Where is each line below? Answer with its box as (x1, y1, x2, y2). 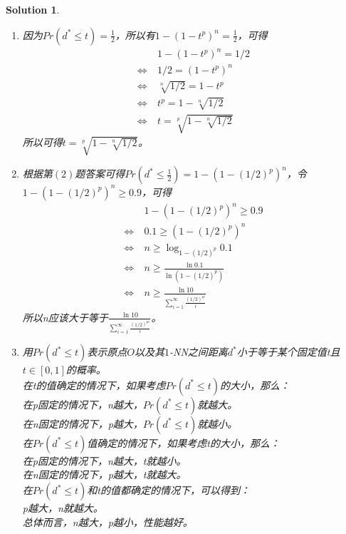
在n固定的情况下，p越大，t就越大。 (22, 467, 187, 482)
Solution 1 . (6, 2, 60, 16)
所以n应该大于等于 (22, 309, 108, 324)
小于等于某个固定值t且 (236, 344, 340, 359)
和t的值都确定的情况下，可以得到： (87, 483, 250, 498)
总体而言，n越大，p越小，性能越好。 (22, 514, 193, 529)
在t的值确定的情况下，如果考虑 (22, 377, 166, 392)
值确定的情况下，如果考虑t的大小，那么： (87, 435, 280, 450)
